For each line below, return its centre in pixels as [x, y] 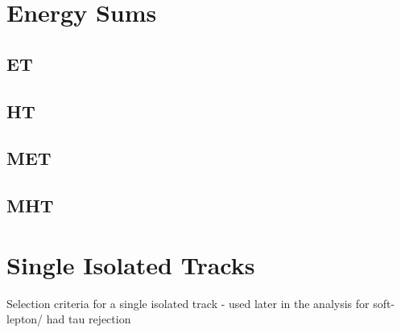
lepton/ [25, 319]
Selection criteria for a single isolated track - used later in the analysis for [188, 303]
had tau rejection [89, 319]
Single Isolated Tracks [131, 264]
